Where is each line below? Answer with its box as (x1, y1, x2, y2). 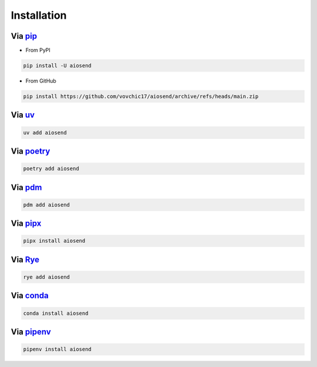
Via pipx (11, 219, 42, 229)
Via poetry (11, 147, 50, 157)
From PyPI (25, 47, 51, 54)
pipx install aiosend (23, 237, 86, 244)
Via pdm (11, 182, 42, 192)
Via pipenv (11, 327, 51, 337)
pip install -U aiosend (23, 62, 92, 69)
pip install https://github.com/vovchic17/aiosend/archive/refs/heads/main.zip (23, 93, 259, 100)
